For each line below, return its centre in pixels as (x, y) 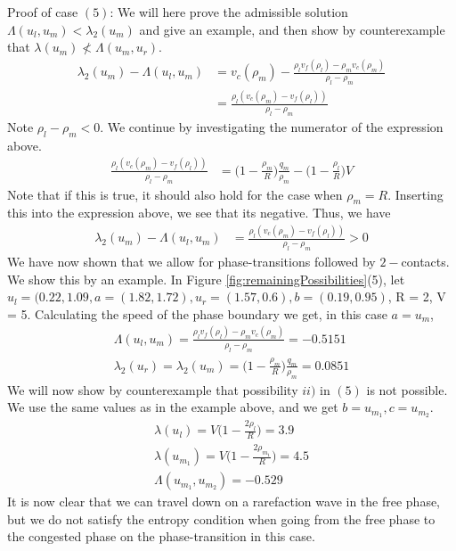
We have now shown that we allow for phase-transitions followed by (191, 262)
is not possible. (407, 389)
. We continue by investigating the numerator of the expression (272, 127)
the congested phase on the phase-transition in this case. (161, 536)
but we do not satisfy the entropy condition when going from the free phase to (221, 518)
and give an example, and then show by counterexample (292, 29)
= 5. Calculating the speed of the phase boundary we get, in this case (197, 313)
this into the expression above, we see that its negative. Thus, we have (199, 213)
